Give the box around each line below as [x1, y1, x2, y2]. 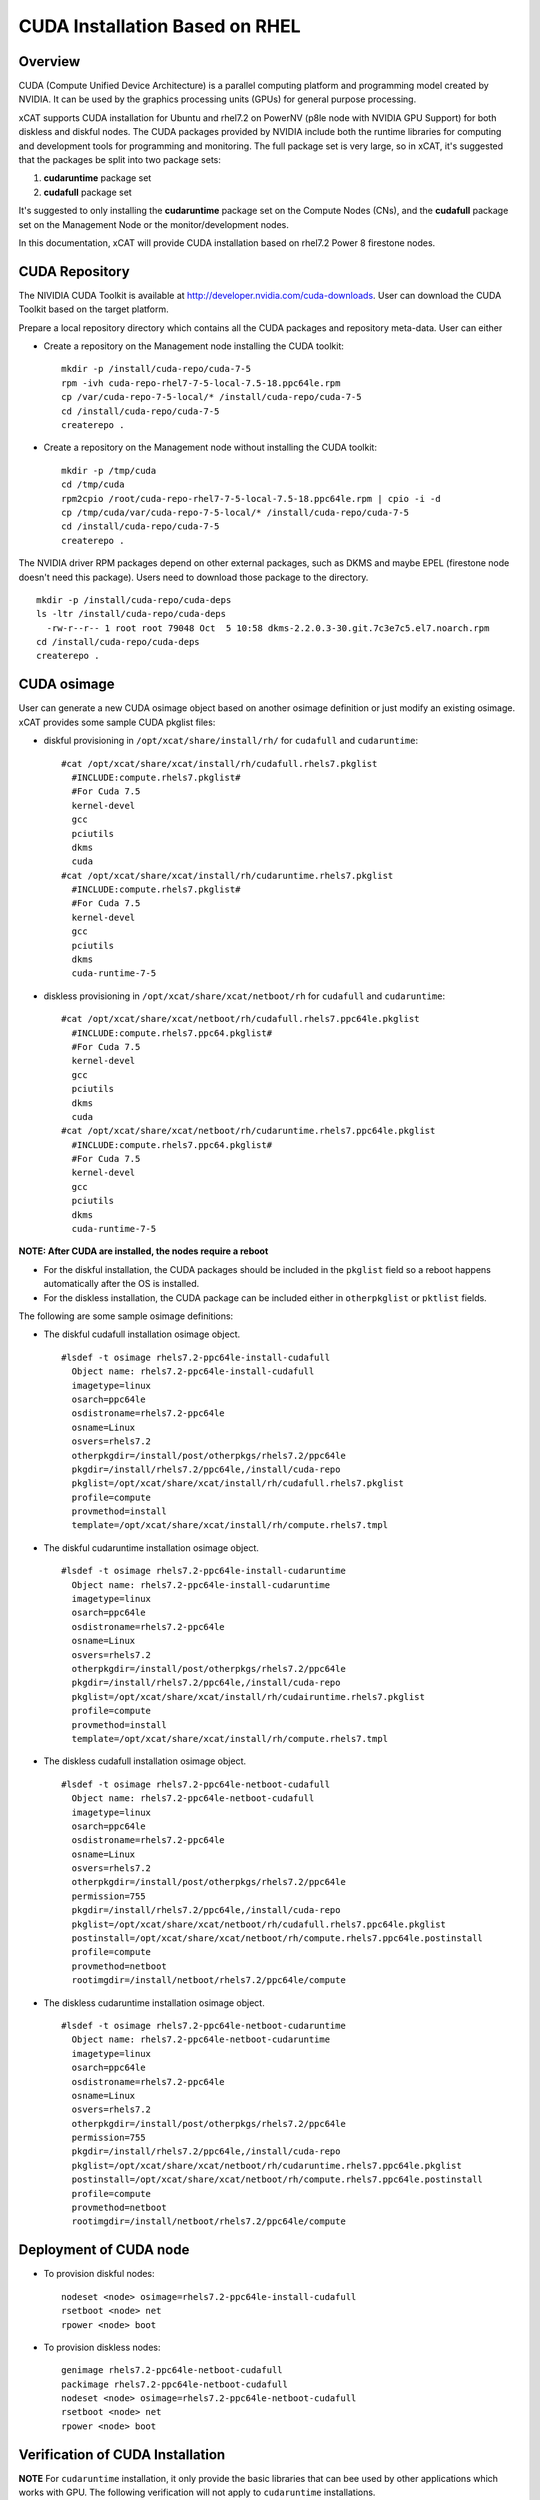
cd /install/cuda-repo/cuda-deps [36, 636, 200, 648]
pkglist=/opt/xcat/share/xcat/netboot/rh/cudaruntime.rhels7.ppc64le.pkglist [71, 2160, 462, 2171]
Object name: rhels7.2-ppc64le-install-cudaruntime [71, 1579, 330, 1590]
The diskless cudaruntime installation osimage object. [43, 1996, 265, 2009]
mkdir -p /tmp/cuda [61, 465, 157, 476]
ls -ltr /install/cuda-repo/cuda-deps [36, 608, 227, 620]
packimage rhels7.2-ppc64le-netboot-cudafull [61, 2378, 289, 2390]
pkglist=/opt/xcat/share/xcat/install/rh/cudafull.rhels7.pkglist [71, 1478, 404, 1489]
